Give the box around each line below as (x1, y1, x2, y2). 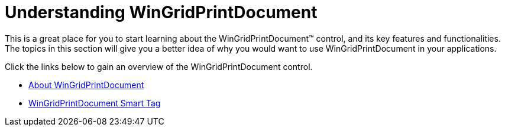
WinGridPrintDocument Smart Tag (28, 98, 161, 108)
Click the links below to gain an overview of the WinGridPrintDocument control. (5, 61, 313, 72)
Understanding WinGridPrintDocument (5, 2, 318, 22)
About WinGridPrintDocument (28, 79, 144, 90)
